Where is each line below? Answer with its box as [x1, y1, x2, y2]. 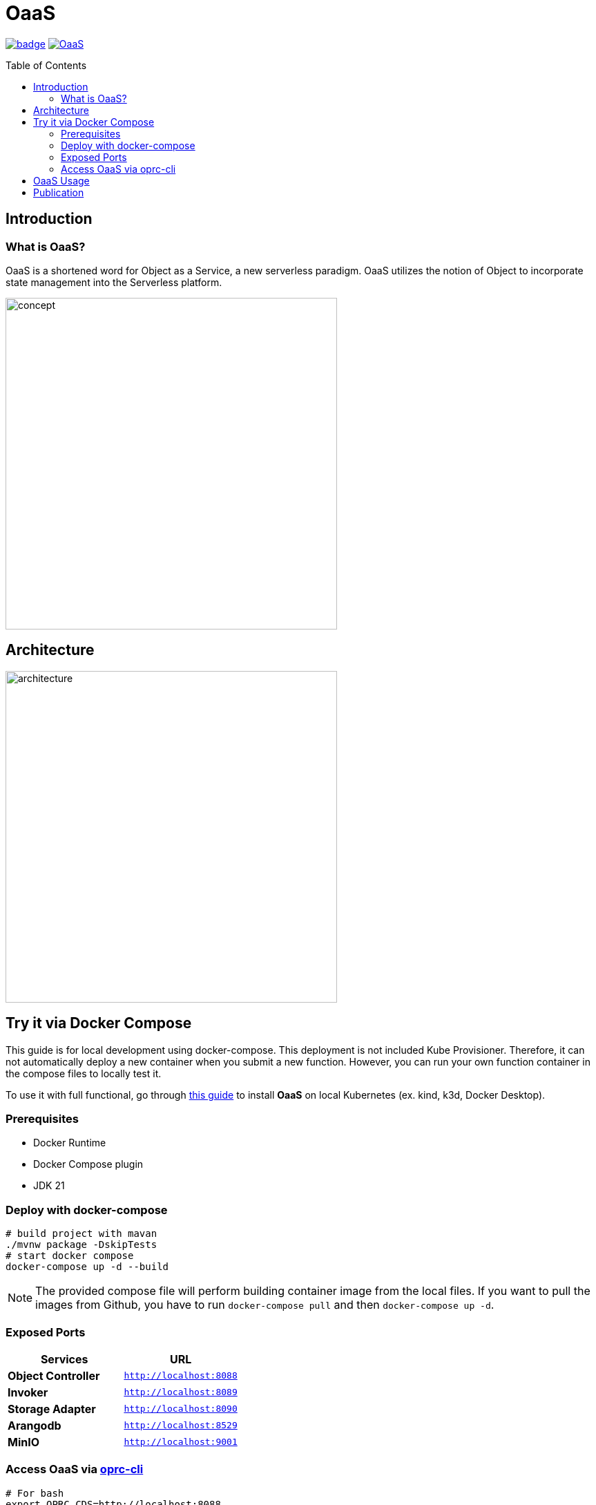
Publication [33, 186, 84, 198]
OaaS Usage [33, 174, 90, 187]
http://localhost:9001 [124, 1437, 238, 1448]
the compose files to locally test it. [6, 1067, 162, 1079]
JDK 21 [33, 1180, 65, 1192]
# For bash [6, 1487, 64, 1499]
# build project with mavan [6, 1228, 157, 1240]
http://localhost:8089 [124, 1387, 238, 1398]
